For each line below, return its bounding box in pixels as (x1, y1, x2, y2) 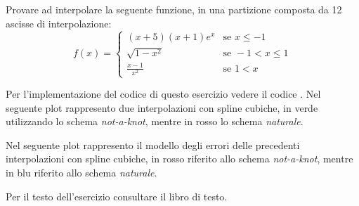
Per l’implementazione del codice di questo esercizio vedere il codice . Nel (6, 86, 321, 101)
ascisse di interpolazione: (6, 15, 112, 30)
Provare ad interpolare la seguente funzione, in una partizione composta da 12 (6, 2, 342, 16)
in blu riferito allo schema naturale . (6, 165, 157, 179)
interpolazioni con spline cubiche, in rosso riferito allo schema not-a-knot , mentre (6, 151, 353, 166)
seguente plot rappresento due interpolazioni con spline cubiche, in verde (6, 100, 318, 115)
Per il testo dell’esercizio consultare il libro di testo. (6, 188, 228, 203)
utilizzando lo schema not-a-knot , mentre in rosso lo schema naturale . (6, 114, 303, 129)
